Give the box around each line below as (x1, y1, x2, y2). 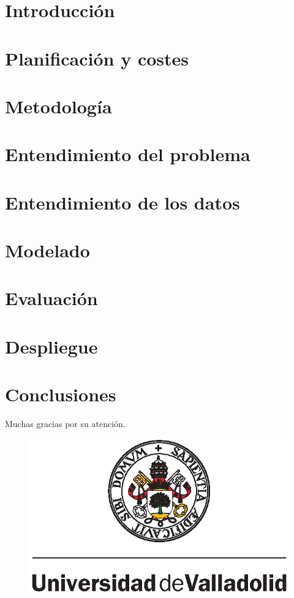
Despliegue (5, 333, 98, 358)
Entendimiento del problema (5, 142, 251, 167)
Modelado (5, 238, 90, 263)
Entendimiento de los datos (5, 189, 240, 214)
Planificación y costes (5, 45, 189, 70)
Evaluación (5, 286, 98, 311)
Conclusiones (5, 382, 116, 407)
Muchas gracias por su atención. (5, 417, 126, 430)
